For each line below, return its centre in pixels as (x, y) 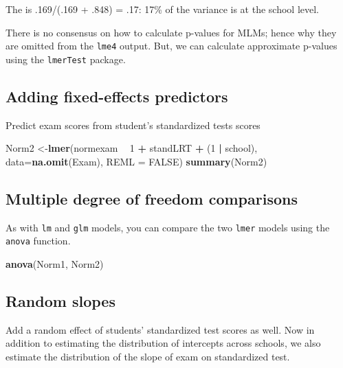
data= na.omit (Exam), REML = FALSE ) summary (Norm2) (136, 161)
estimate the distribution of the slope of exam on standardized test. (148, 356)
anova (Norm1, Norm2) (55, 264)
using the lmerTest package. (66, 59)
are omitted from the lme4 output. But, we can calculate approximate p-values (171, 46)
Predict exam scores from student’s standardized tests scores (133, 125)
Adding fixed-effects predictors (117, 96)
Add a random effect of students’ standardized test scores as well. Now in (160, 329)
